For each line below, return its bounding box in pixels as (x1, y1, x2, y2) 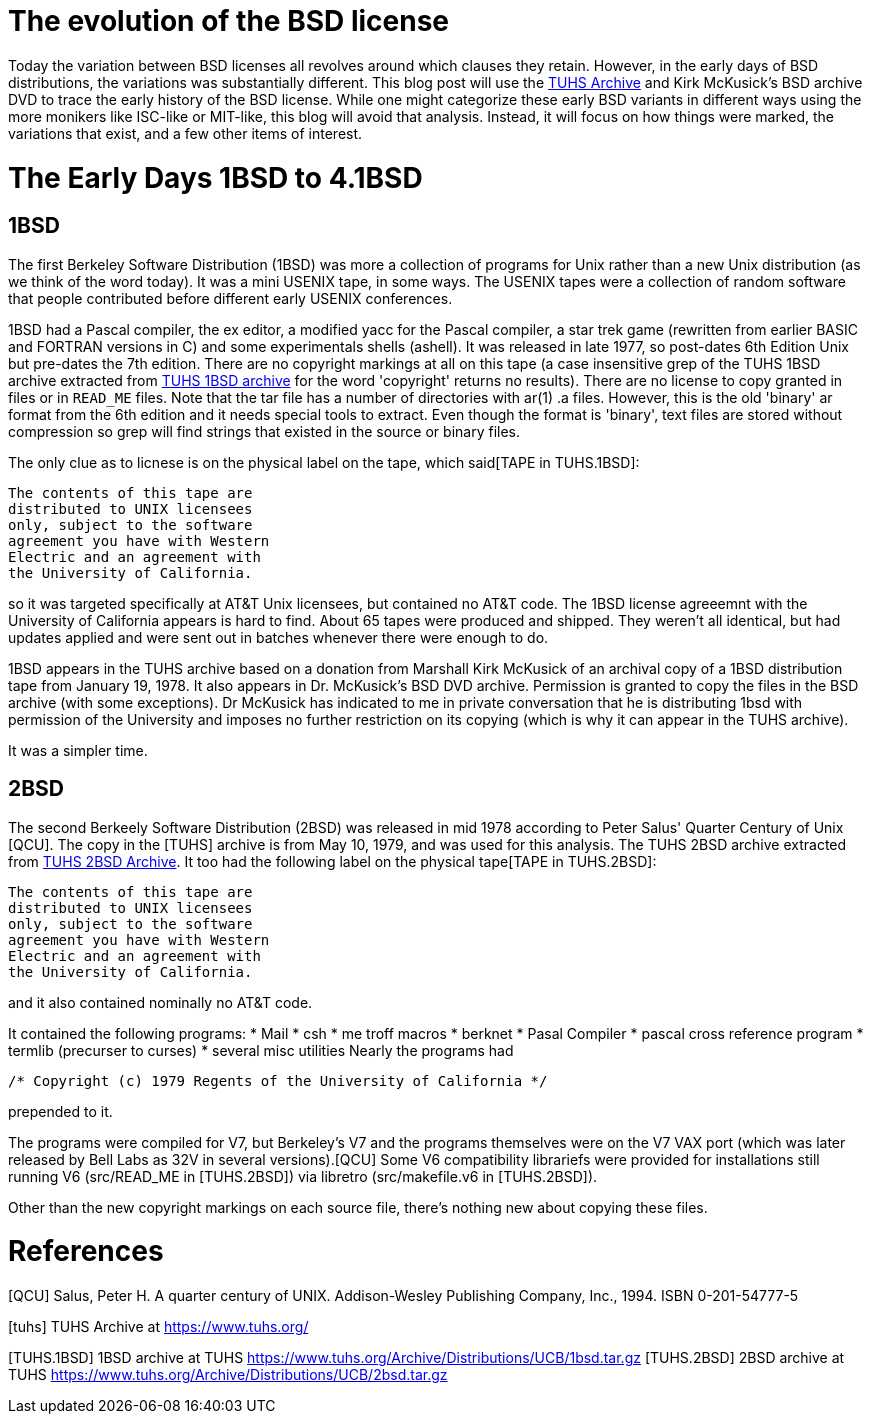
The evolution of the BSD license (8, 4, 449, 38)
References (8, 1234, 164, 1269)
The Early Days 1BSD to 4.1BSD (8, 160, 423, 195)
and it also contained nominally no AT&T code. (8, 993, 313, 1011)
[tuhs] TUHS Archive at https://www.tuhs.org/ (8, 1318, 309, 1336)
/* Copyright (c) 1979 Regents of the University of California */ (8, 1072, 548, 1089)
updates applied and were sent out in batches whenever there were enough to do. (8, 628, 549, 646)
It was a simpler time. (8, 741, 148, 759)
